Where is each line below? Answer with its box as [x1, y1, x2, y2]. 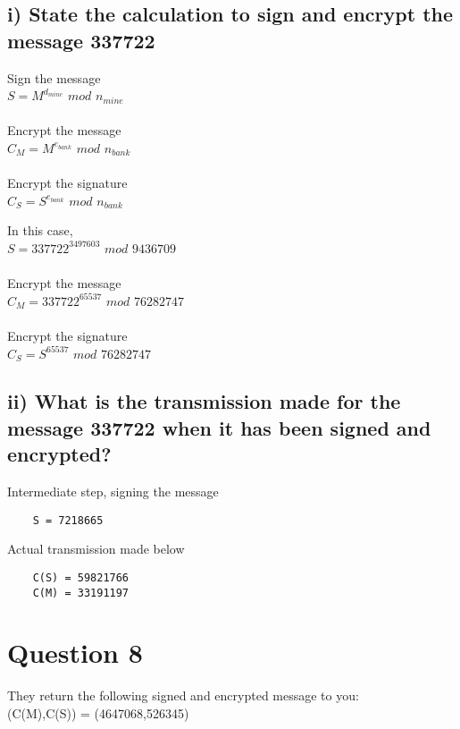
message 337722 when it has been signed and [7, 413, 431, 441]
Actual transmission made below [7, 539, 185, 558]
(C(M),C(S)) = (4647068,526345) [7, 703, 189, 722]
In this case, [7, 221, 73, 240]
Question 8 [7, 634, 143, 671]
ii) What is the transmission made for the [7, 387, 401, 415]
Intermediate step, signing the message [7, 482, 219, 501]
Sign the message [7, 68, 101, 87]
